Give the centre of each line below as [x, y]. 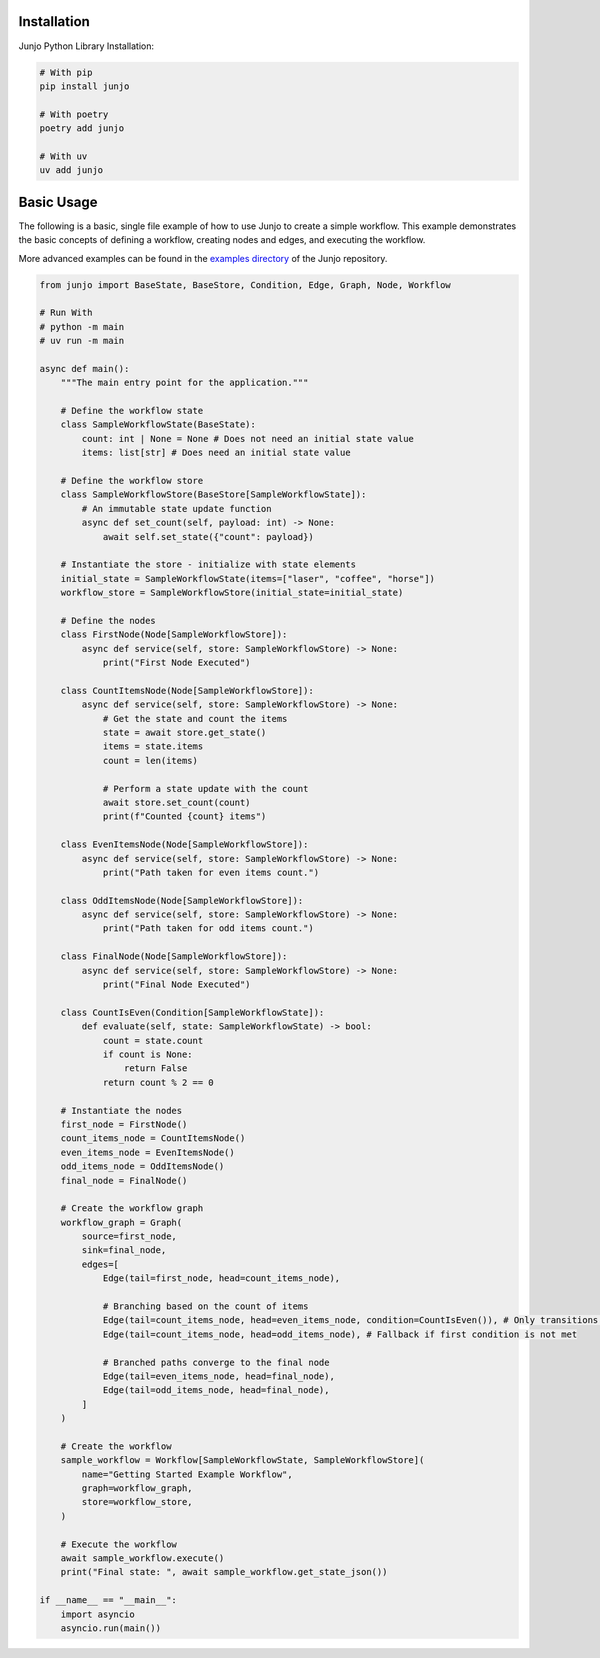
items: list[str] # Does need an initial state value [216, 453]
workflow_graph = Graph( [121, 1222]
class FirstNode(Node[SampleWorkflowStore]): [174, 634]
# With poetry [74, 114]
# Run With [66, 313]
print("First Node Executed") [176, 663]
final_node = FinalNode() [124, 1180]
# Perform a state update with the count [205, 788]
